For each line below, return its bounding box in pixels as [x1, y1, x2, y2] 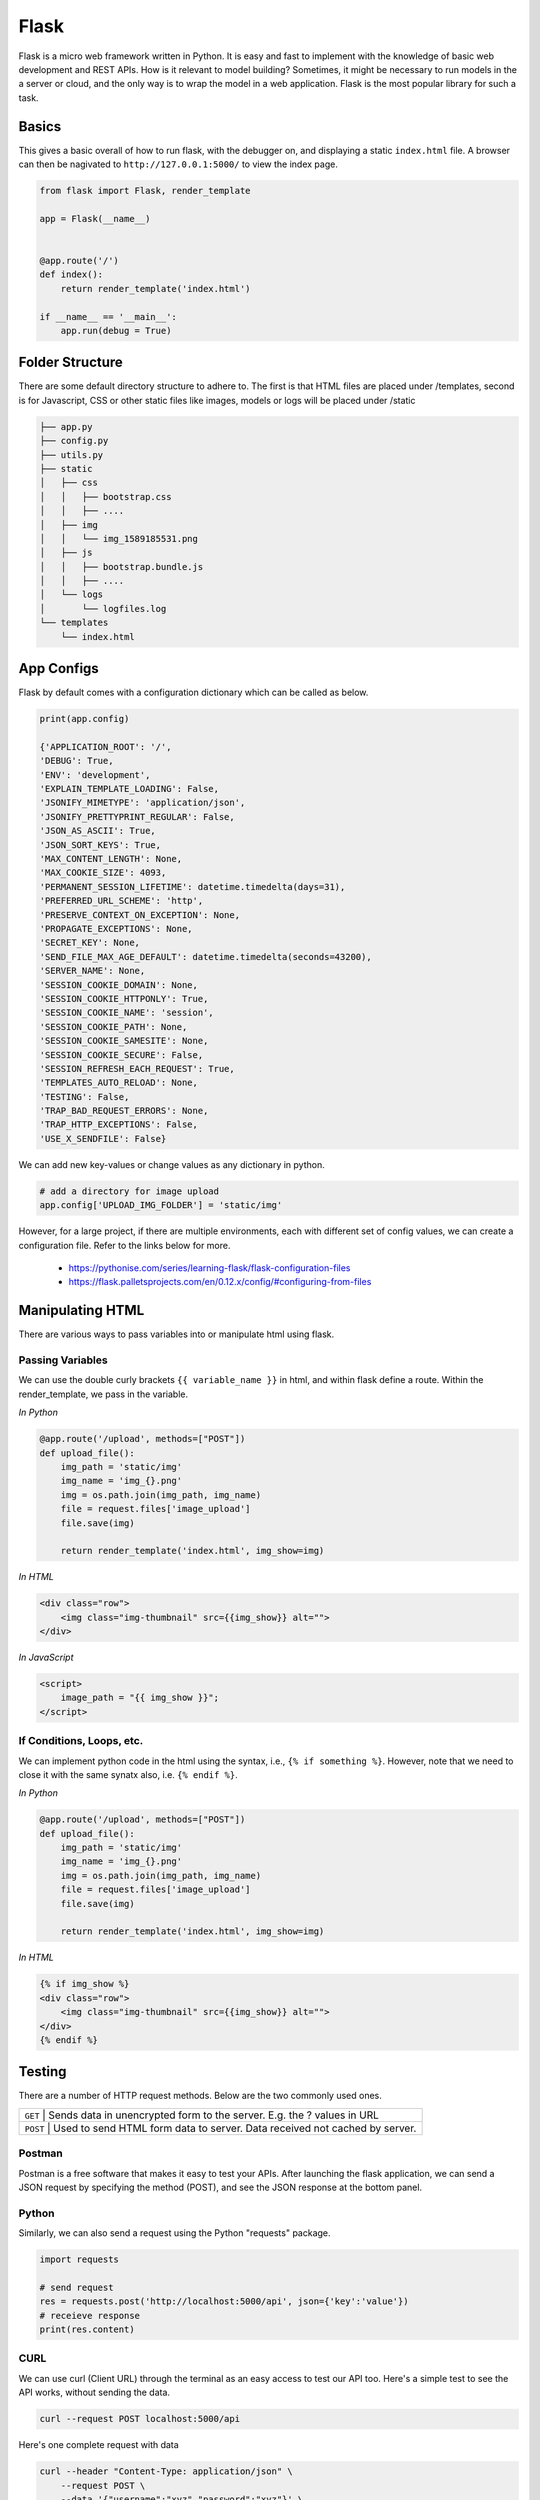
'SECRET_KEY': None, [39, 937, 140, 949]
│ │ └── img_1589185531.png [39, 533, 199, 544]
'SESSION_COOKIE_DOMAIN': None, [39, 979, 199, 990]
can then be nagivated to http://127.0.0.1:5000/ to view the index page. [18, 158, 339, 170]
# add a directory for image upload [39, 1185, 220, 1197]
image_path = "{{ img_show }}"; [60, 1692, 220, 1704]
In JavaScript [18, 1651, 74, 1664]
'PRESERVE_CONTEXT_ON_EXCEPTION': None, [39, 909, 240, 920]
